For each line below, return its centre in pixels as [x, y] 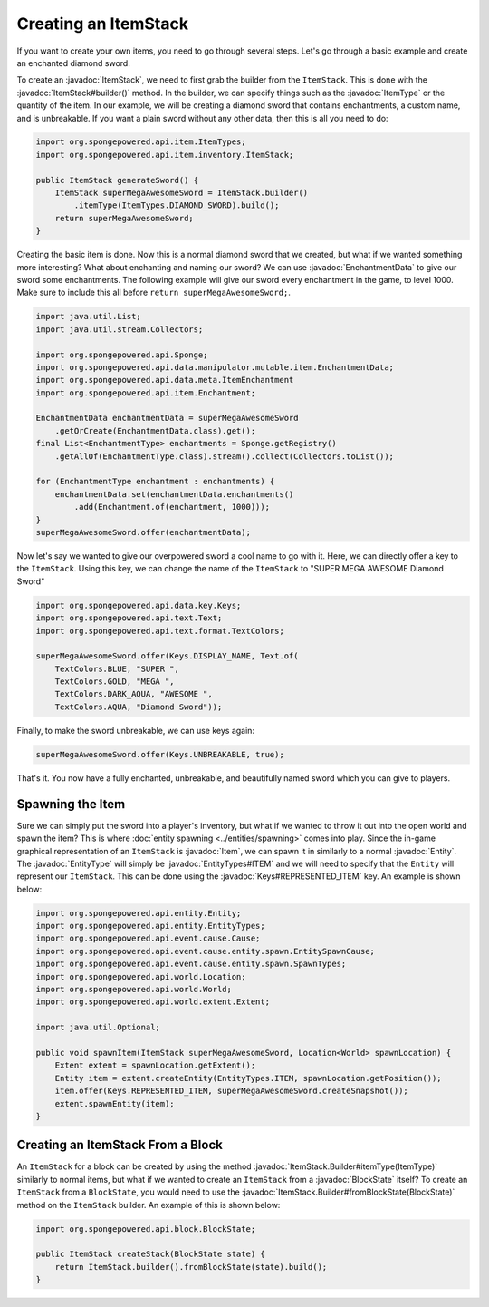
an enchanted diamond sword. [73, 63]
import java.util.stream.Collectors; [120, 329]
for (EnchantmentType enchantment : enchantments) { [155, 482]
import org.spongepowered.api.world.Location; [141, 976]
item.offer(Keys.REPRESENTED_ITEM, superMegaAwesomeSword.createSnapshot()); [232, 1091]
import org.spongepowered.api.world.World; [134, 990]
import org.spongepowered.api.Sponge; [122, 355]
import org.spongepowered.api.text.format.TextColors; [160, 631]
